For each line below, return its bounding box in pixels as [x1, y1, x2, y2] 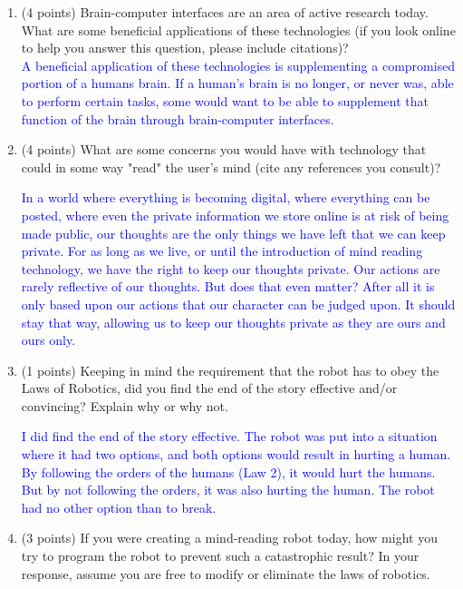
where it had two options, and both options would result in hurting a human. [21, 445, 451, 464]
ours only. [21, 330, 76, 349]
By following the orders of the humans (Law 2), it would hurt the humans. [21, 462, 436, 481]
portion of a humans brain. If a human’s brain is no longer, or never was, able [21, 74, 454, 93]
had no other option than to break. [21, 497, 217, 516]
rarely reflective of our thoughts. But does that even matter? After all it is [21, 277, 435, 296]
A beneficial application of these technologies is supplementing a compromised [21, 55, 456, 74]
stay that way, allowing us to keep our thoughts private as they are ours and [21, 312, 446, 331]
